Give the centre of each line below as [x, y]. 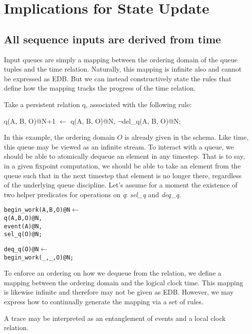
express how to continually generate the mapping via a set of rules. [104, 302]
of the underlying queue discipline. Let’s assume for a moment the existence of [121, 185]
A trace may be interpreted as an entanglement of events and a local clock [115, 318]
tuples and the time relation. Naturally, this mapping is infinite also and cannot [123, 69]
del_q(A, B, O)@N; [152, 121]
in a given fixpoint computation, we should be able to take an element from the [122, 165]
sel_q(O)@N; [23, 234]
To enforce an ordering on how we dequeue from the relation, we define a [113, 273]
